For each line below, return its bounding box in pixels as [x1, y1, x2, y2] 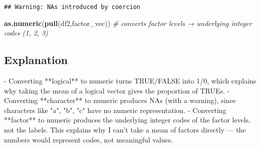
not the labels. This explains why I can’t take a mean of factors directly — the [4, 124, 246, 135]
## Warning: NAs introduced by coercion [4, 3, 141, 10]
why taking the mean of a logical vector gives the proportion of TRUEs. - [4, 85, 230, 95]
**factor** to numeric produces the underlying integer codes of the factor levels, [4, 114, 251, 125]
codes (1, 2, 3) [4, 27, 49, 38]
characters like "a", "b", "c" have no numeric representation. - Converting [4, 104, 226, 115]
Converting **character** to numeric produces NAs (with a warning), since [4, 95, 236, 105]
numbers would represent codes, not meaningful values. [4, 134, 173, 144]
